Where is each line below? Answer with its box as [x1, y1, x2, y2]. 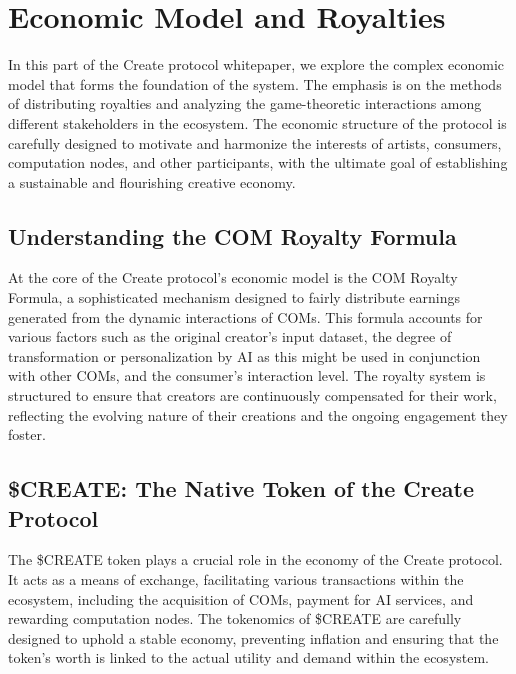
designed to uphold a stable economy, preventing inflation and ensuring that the [8, 627, 499, 648]
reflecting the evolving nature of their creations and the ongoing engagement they [8, 404, 508, 425]
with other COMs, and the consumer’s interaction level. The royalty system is [8, 365, 486, 386]
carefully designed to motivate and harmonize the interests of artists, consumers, [8, 132, 502, 153]
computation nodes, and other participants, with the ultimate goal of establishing [8, 152, 508, 173]
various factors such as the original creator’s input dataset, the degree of [8, 326, 452, 347]
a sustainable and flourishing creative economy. [8, 171, 296, 192]
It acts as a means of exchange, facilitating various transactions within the [8, 569, 464, 590]
